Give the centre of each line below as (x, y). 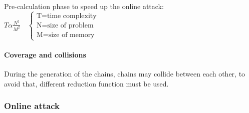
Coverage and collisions (45, 54)
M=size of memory (65, 35)
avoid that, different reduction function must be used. (86, 83)
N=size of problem (65, 25)
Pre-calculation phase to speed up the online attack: (84, 6)
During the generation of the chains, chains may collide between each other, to (125, 73)
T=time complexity (66, 16)
